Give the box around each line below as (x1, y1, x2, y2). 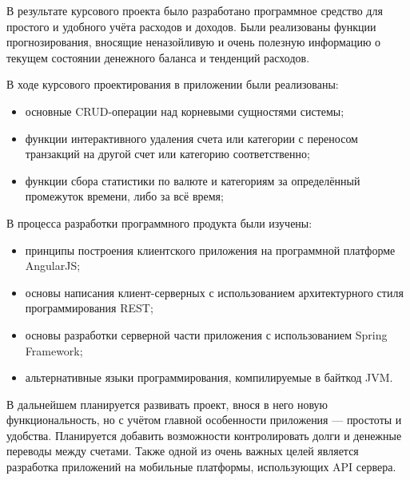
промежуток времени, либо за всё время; (25, 188, 224, 204)
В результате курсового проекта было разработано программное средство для (6, 2, 383, 18)
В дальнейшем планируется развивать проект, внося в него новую (6, 395, 328, 412)
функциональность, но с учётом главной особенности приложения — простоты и (6, 411, 402, 428)
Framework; (25, 342, 83, 359)
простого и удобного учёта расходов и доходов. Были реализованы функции (6, 18, 376, 34)
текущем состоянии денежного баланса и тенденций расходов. (6, 49, 310, 65)
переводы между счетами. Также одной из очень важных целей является (6, 442, 359, 459)
